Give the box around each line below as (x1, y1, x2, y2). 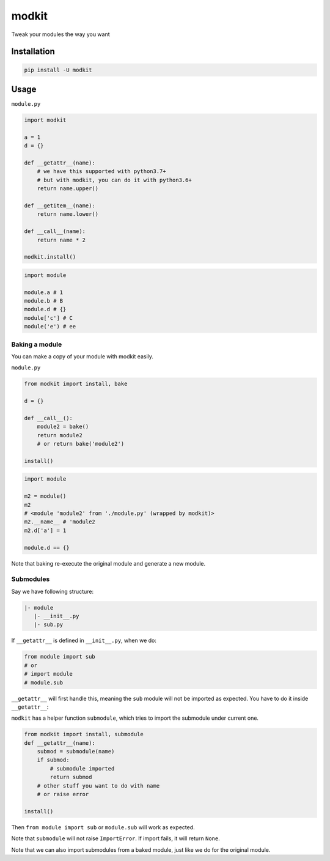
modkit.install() (24, 254, 76, 261)
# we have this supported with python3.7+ (37, 168, 166, 175)
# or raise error (37, 791, 89, 798)
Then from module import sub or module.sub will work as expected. (11, 823, 195, 831)
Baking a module (11, 340, 62, 349)
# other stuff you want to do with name (37, 782, 160, 789)
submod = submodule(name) (37, 748, 115, 755)
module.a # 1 (24, 289, 64, 296)
